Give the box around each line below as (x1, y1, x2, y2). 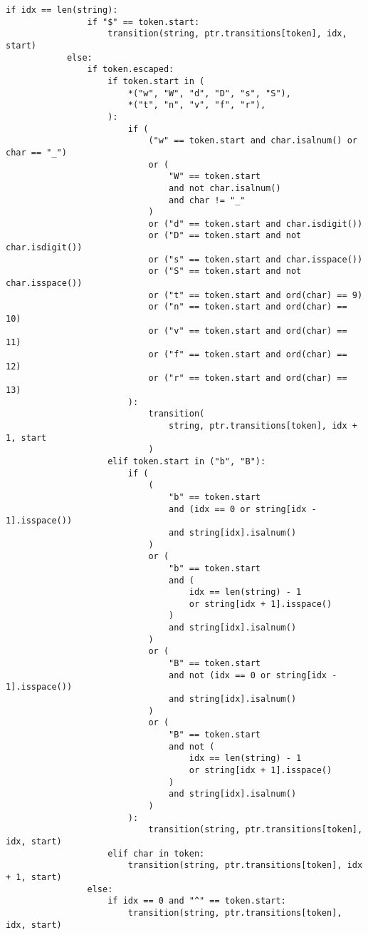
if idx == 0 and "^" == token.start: (107, 896, 286, 906)
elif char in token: (107, 848, 205, 859)
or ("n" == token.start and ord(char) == (148, 302, 347, 312)
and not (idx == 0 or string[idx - (169, 670, 337, 680)
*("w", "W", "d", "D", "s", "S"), (127, 88, 291, 98)
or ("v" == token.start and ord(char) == (148, 325, 347, 336)
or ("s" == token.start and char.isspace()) (148, 254, 363, 265)
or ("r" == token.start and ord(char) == (148, 373, 347, 384)
